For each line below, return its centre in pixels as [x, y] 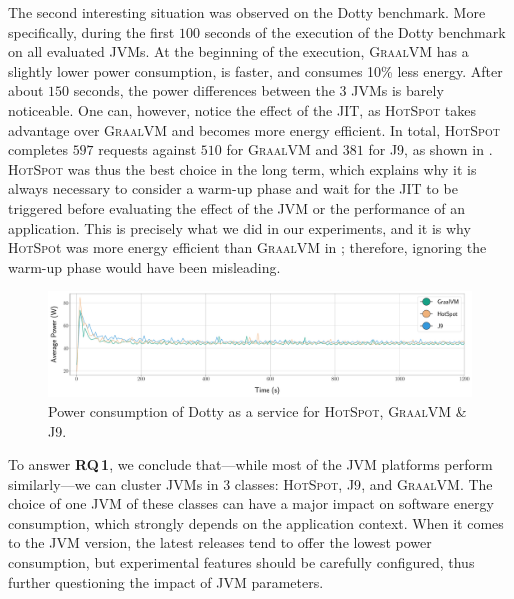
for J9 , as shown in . [430, 149]
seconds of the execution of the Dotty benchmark [355, 31]
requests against [147, 149]
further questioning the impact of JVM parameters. [166, 581]
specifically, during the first [91, 31]
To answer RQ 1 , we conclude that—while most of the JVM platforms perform [250, 464]
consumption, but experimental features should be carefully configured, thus [241, 562]
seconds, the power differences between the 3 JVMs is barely [258, 90]
